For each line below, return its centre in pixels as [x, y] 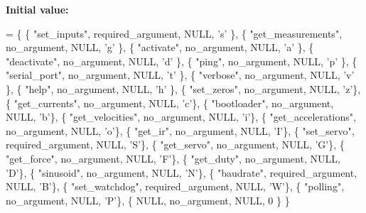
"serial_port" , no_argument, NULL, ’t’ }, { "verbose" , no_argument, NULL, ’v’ [180, 75]
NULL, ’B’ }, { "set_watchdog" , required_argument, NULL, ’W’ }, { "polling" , [175, 186]
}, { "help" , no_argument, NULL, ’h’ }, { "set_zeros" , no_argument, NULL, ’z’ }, [183, 88]
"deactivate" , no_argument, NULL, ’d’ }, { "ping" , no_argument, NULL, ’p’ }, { [182, 61]
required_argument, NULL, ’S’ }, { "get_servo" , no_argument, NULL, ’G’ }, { [175, 144]
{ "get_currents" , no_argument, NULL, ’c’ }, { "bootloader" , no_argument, [170, 103]
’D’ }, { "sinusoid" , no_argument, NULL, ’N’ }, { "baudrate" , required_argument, [182, 172]
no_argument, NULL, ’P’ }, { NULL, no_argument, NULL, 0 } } [148, 200]
